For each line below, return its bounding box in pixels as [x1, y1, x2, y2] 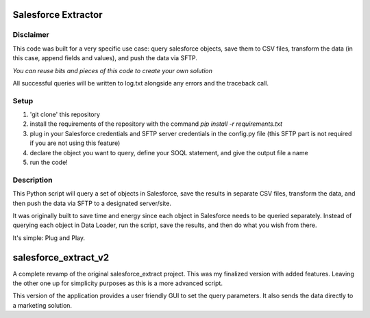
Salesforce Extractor [12, 9, 103, 21]
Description [12, 175, 53, 185]
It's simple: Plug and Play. [12, 233, 86, 242]
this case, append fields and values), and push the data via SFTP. [12, 54, 198, 62]
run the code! [29, 158, 68, 167]
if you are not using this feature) [29, 139, 121, 147]
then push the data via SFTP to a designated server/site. [12, 199, 171, 207]
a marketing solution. [12, 301, 72, 309]
